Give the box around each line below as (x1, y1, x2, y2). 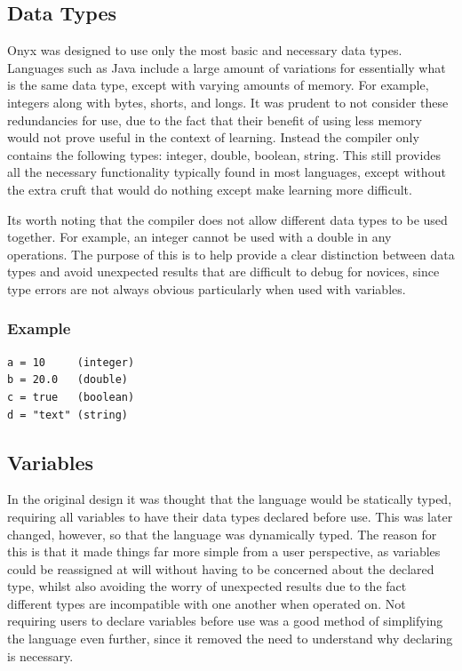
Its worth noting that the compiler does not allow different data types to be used (7, 210, 448, 228)
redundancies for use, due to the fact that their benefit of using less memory (7, 110, 422, 129)
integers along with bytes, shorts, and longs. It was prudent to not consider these (7, 92, 449, 111)
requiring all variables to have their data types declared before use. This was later (7, 507, 453, 525)
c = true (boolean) (7, 390, 135, 403)
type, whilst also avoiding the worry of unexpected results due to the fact (7, 577, 407, 595)
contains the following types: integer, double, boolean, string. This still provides (7, 145, 441, 164)
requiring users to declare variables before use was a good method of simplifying (7, 611, 443, 630)
